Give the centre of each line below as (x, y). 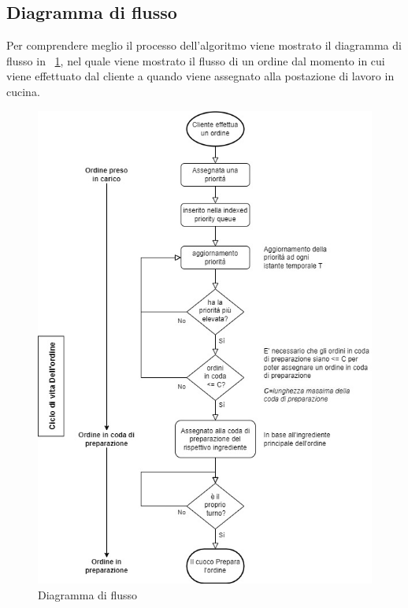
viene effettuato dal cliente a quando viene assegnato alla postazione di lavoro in (200, 76)
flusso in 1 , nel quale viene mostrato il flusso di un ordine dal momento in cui (196, 60)
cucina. (23, 91)
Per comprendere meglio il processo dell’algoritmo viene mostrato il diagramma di (204, 45)
